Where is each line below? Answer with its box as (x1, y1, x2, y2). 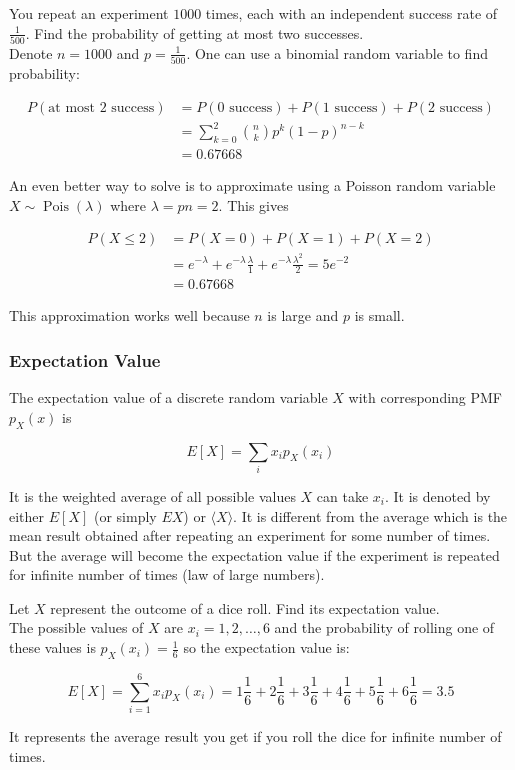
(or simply (93, 505, 157, 526)
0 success (217, 100, 273, 115)
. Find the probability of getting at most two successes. (25, 22, 364, 43)
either (9, 505, 45, 526)
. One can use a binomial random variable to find (186, 42, 488, 63)
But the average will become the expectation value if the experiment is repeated (9, 544, 500, 565)
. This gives (218, 194, 289, 215)
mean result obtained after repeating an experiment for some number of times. (9, 525, 491, 546)
